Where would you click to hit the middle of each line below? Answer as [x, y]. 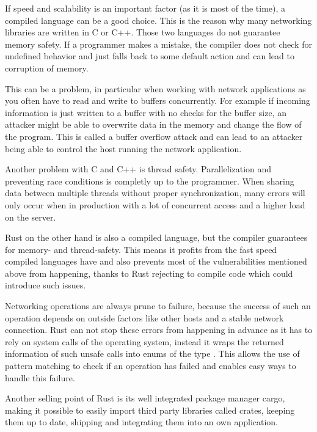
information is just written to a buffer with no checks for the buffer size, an [146, 112]
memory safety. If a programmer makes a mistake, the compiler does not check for [158, 44]
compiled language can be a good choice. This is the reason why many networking [158, 20]
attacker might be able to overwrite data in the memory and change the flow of [153, 124]
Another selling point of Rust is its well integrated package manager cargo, [145, 398]
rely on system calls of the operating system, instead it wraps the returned [144, 341]
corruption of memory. [47, 68]
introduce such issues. [46, 285]
